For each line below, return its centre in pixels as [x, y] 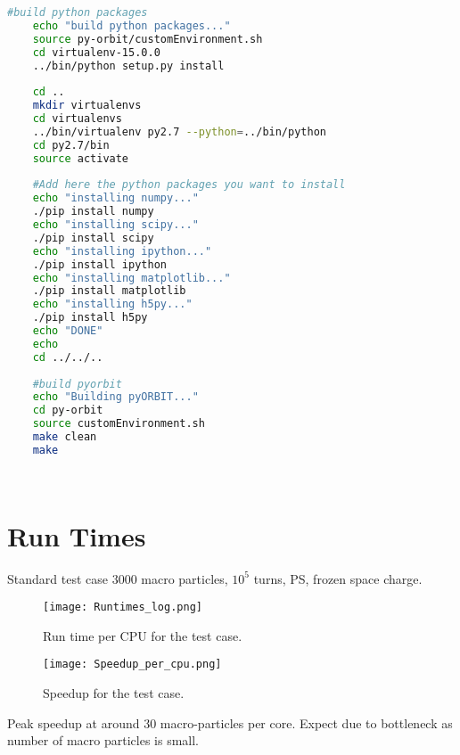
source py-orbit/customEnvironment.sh [148, 39]
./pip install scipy [93, 238]
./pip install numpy [93, 212]
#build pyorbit [77, 384]
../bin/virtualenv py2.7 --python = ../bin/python [179, 131]
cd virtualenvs [77, 119]
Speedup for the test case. [114, 693]
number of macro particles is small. [103, 740]
